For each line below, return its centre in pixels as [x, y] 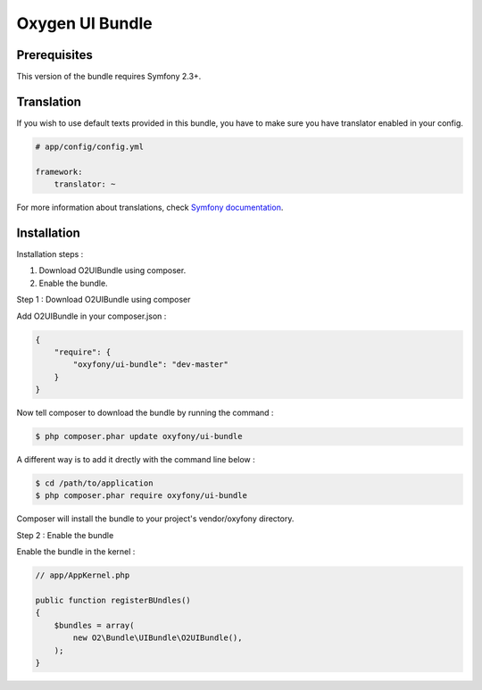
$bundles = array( [94, 625]
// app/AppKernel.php [83, 575]
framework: [59, 171]
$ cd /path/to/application [94, 483]
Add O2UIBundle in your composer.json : [91, 316]
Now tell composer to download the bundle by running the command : [145, 413]
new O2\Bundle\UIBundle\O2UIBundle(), [158, 638]
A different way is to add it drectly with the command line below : [136, 460]
